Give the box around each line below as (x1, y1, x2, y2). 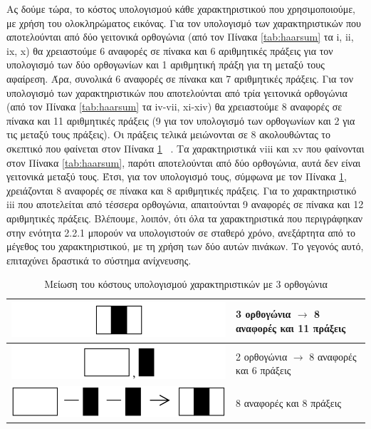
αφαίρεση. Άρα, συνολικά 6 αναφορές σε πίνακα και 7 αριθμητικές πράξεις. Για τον (6, 71, 353, 86)
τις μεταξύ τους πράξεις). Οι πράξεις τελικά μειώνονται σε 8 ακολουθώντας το (6, 127, 330, 142)
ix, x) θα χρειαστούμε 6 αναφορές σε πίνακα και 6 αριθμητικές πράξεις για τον (6, 43, 333, 58)
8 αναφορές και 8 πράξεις (236, 396, 342, 410)
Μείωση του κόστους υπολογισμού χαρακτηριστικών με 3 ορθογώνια (44, 276, 328, 291)
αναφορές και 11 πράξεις (236, 320, 346, 335)
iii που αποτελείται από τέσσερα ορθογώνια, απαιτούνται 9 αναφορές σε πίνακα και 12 (6, 197, 364, 212)
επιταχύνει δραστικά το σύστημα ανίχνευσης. (6, 252, 192, 267)
